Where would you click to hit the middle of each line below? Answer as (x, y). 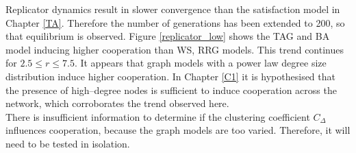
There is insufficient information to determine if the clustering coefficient (158, 116)
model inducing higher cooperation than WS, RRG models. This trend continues (175, 49)
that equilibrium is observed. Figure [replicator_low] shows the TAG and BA (168, 36)
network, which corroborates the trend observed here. (117, 103)
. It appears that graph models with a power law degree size (200, 63)
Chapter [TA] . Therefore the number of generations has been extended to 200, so (175, 22)
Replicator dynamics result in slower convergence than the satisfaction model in (173, 9)
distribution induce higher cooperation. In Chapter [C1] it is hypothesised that (170, 76)
